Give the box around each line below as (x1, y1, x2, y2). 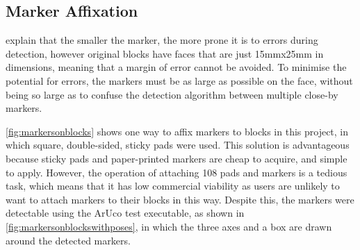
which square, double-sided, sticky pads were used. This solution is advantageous (6, 137, 350, 152)
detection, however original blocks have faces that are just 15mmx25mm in (6, 46, 324, 60)
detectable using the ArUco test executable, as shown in (6, 206, 245, 220)
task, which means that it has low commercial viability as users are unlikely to (6, 178, 340, 193)
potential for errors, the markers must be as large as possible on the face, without (6, 73, 353, 87)
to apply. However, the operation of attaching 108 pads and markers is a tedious (6, 165, 347, 179)
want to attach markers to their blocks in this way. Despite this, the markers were (6, 192, 354, 206)
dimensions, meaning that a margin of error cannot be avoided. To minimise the (6, 60, 347, 74)
